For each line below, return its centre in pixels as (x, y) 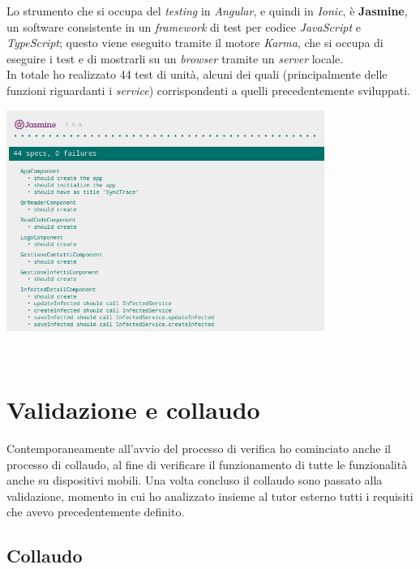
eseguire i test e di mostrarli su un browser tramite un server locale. (175, 58)
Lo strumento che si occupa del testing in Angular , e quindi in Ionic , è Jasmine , (207, 11)
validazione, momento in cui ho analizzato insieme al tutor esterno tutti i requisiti (210, 496)
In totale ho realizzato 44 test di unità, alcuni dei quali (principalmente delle (197, 74)
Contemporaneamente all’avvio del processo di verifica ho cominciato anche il (199, 448)
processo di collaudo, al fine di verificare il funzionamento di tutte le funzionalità (207, 464)
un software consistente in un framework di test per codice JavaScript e (184, 26)
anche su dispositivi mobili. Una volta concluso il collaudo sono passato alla (195, 480)
